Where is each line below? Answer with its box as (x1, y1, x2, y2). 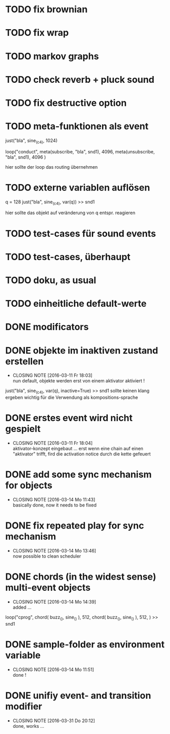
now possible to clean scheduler (12, 553, 81, 559)
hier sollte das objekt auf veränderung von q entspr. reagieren (5, 210, 136, 216)
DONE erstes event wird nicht (5, 412, 133, 424)
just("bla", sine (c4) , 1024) (5, 137, 58, 145)
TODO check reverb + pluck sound (5, 74, 155, 85)
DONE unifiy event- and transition (5, 690, 152, 701)
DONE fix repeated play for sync (5, 520, 144, 532)
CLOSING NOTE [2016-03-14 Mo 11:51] (12, 666, 94, 673)
